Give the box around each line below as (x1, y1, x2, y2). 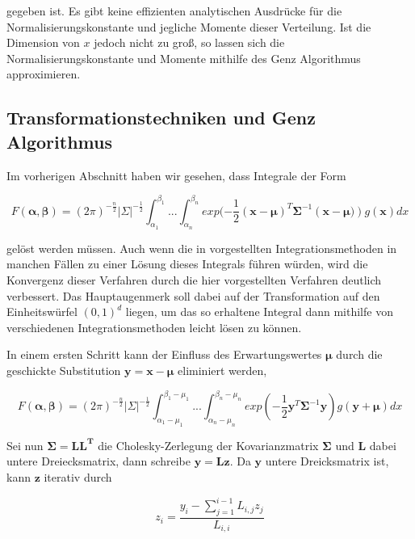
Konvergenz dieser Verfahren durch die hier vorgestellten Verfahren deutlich (6, 272, 382, 288)
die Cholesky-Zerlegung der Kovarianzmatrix (98, 436, 319, 453)
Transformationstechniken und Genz (6, 105, 316, 130)
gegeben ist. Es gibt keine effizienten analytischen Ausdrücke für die (6, 2, 342, 19)
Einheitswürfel (6, 303, 78, 320)
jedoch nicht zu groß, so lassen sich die (94, 34, 285, 51)
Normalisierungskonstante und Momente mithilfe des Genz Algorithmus (6, 49, 361, 66)
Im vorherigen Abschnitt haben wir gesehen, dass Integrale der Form (6, 166, 346, 183)
